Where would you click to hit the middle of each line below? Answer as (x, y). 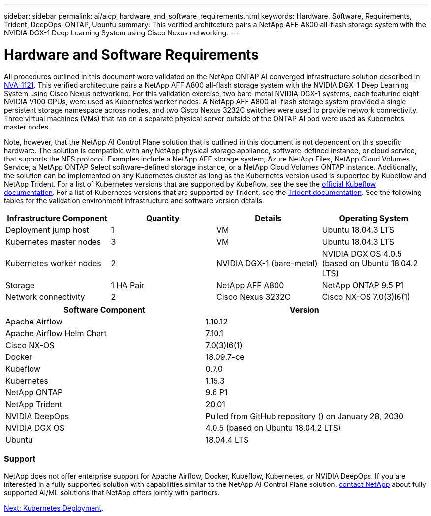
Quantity (163, 218)
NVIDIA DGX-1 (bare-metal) (267, 263)
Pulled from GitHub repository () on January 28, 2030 (305, 416)
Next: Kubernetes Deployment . (54, 508)
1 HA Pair (128, 285)
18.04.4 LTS (227, 439)
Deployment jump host (47, 230)
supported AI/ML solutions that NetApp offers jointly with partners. (112, 493)
